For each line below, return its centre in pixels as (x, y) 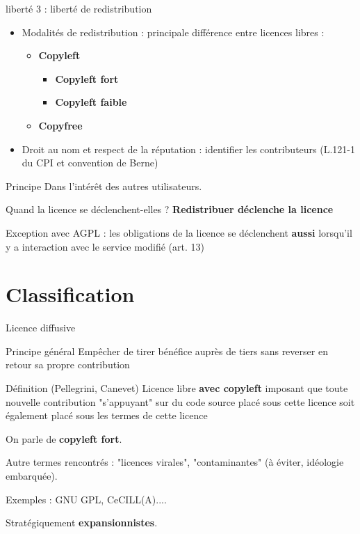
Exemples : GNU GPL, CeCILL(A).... (86, 499)
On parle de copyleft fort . (64, 438)
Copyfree (60, 125)
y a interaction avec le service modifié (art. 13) (105, 246)
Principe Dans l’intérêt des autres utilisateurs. (104, 186)
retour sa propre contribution (68, 364)
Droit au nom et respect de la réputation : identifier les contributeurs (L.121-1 (188, 149)
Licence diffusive (41, 328)
